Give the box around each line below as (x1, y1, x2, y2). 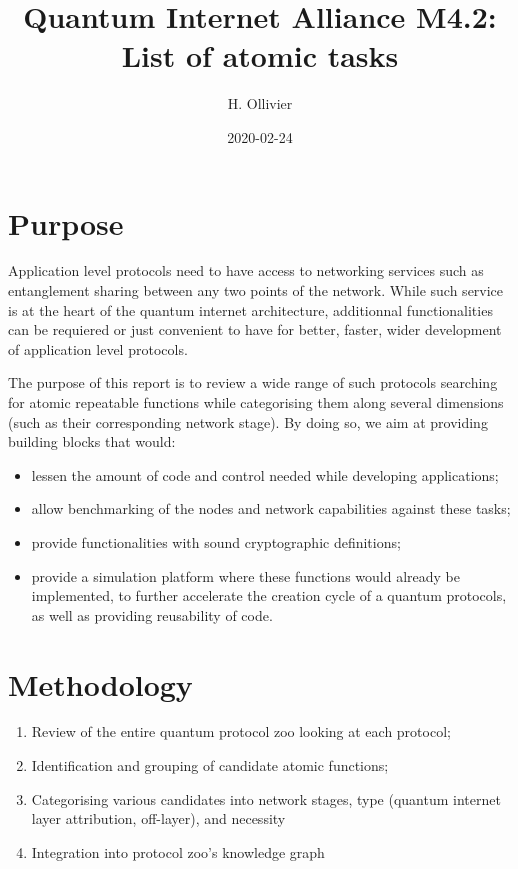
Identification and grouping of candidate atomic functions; (31, 755, 389, 776)
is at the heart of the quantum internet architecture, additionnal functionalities (8, 299, 493, 320)
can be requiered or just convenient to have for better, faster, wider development (8, 319, 502, 340)
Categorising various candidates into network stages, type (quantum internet (31, 788, 501, 809)
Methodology (8, 663, 193, 704)
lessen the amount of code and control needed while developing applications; (31, 464, 499, 485)
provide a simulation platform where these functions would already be (31, 565, 460, 586)
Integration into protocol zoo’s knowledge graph (31, 841, 325, 862)
